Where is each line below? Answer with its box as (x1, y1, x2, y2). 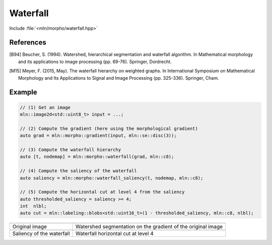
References (9, 38, 46, 47)
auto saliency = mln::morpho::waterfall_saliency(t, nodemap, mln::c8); (20, 175, 203, 181)
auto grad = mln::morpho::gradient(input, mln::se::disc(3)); (20, 133, 177, 139)
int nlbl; (20, 203, 47, 209)
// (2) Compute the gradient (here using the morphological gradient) (20, 126, 198, 131)
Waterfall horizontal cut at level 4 (76, 230, 154, 237)
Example (9, 88, 37, 97)
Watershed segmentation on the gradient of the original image (76, 223, 223, 230)
